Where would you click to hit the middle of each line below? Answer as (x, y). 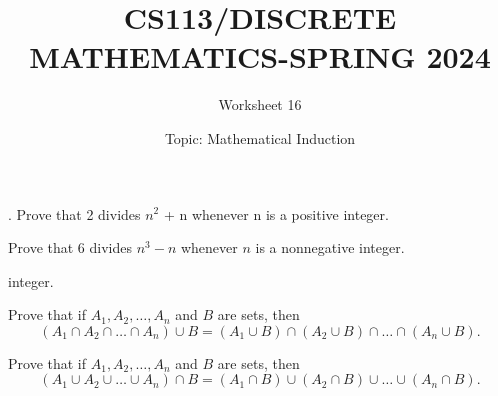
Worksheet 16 (260, 104)
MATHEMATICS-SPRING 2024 (260, 56)
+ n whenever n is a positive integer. (276, 213)
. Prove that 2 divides (74, 213)
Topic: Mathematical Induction (260, 137)
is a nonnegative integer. (330, 247)
